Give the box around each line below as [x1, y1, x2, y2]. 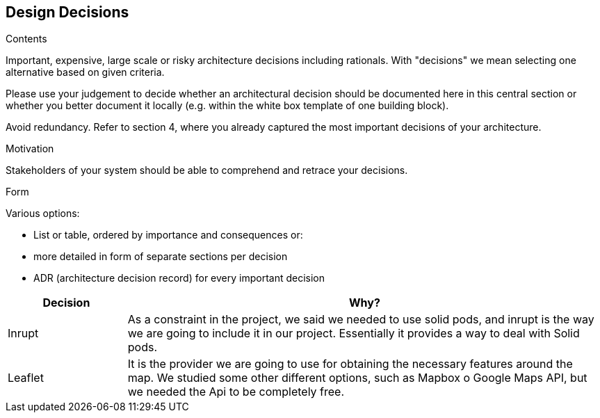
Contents [6, 33, 47, 45]
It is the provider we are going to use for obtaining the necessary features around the [127, 357, 573, 371]
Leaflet [8, 371, 44, 385]
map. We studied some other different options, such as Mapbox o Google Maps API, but [127, 371, 587, 385]
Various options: [6, 207, 80, 220]
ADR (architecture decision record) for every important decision [33, 272, 325, 284]
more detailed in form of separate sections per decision [33, 250, 288, 263]
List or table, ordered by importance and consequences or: [33, 229, 303, 241]
